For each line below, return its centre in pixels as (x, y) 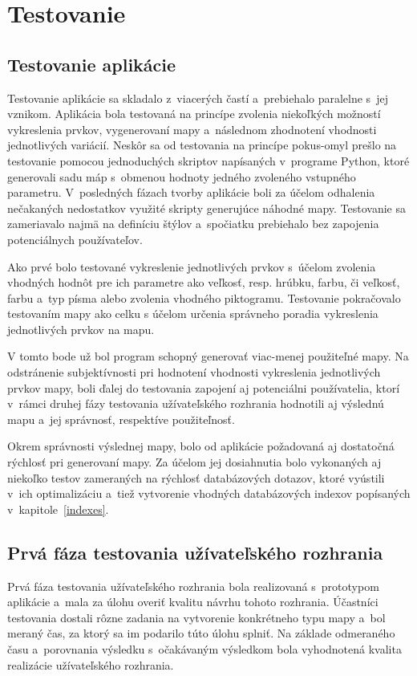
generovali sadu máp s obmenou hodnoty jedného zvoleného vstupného (182, 176)
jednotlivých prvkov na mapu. (81, 329)
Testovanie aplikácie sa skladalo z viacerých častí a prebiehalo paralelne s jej (198, 98)
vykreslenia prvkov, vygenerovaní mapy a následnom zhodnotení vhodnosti (192, 129)
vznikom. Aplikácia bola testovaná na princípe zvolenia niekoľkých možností (194, 114)
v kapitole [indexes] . (58, 509)
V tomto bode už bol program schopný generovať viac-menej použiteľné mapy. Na (208, 356)
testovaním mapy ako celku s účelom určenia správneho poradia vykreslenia (193, 314)
